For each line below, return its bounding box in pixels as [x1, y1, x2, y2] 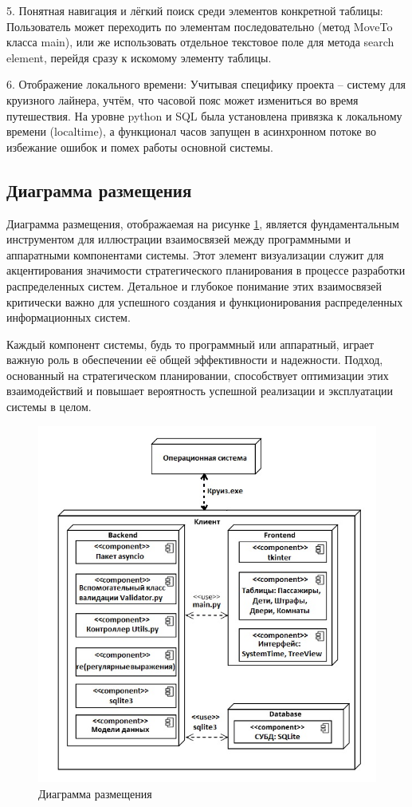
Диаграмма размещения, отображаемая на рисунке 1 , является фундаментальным [6, 215, 399, 231]
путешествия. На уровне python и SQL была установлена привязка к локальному [6, 107, 402, 124]
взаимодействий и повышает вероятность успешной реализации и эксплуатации [6, 382, 394, 399]
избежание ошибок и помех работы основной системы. [6, 138, 273, 155]
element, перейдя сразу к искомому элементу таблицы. [6, 49, 272, 65]
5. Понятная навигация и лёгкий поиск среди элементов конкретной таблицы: [6, 2, 383, 18]
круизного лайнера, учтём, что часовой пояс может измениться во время [6, 91, 359, 108]
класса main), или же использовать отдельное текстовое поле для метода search [6, 34, 394, 50]
